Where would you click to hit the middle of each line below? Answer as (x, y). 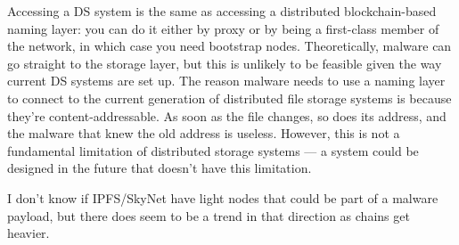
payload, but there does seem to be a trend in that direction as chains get (209, 215)
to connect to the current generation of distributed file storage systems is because (229, 98)
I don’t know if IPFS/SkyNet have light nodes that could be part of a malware (223, 197)
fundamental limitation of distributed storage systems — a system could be (213, 150)
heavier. (29, 233)
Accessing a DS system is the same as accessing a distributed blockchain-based (222, 11)
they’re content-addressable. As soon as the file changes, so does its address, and (227, 115)
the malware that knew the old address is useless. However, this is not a (204, 133)
